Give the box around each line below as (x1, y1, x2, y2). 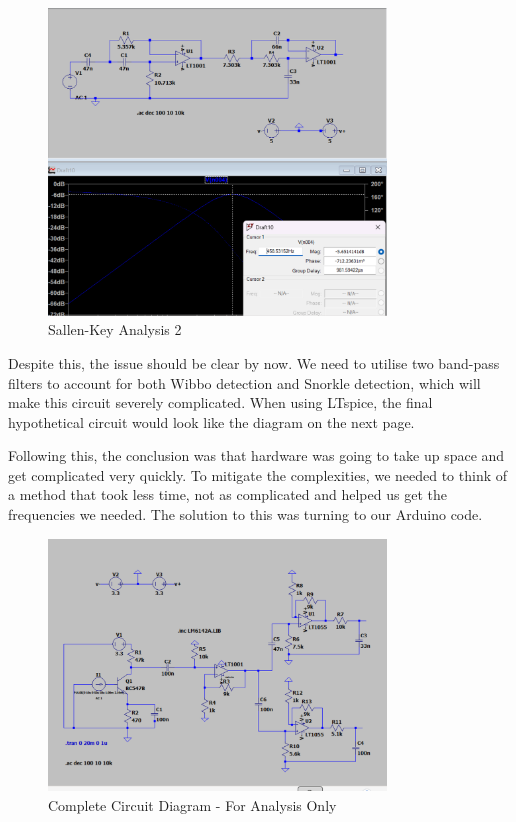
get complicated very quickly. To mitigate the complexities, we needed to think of (8, 464, 508, 485)
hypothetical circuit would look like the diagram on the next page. (8, 411, 415, 432)
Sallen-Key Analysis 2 (48, 319, 182, 340)
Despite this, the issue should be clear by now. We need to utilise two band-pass (8, 352, 500, 373)
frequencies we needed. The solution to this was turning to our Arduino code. (8, 504, 483, 525)
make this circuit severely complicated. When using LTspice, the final (8, 392, 433, 413)
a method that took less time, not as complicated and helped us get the (8, 484, 447, 505)
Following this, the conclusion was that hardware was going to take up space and (8, 445, 505, 466)
